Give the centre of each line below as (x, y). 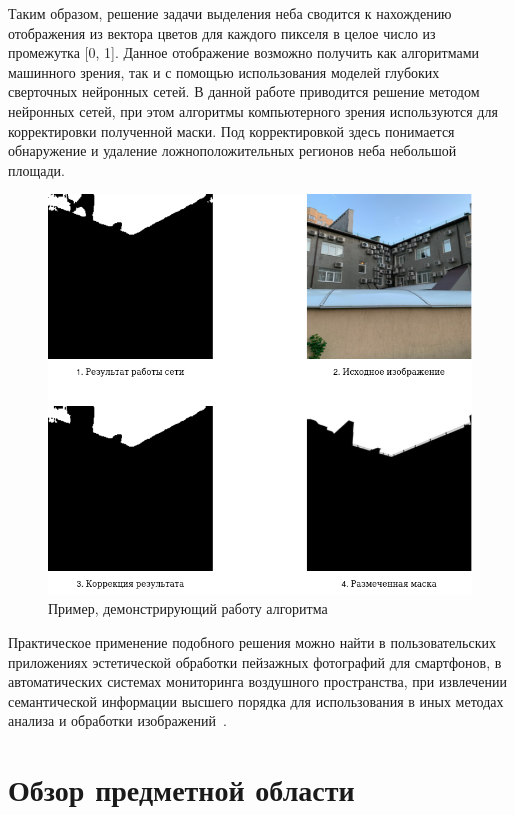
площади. (36, 169)
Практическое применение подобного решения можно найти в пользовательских (252, 642)
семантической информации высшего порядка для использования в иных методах (256, 700)
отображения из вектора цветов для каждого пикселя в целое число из (222, 32)
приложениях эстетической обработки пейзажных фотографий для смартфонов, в (255, 661)
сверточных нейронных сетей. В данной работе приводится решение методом (244, 91)
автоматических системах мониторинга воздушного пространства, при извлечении (257, 681)
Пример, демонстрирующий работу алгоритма (188, 608)
